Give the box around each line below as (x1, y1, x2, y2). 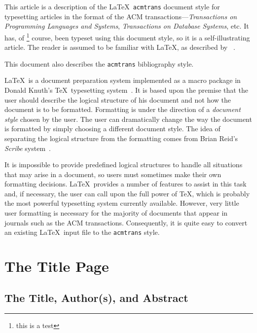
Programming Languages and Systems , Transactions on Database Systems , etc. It (4, 21, 249, 31)
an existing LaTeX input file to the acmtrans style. (4, 227, 160, 237)
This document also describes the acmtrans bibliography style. (4, 58, 194, 69)
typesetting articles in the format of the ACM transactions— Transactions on (4, 11, 237, 21)
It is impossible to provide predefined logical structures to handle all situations (4, 159, 243, 170)
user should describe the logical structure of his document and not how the (4, 94, 231, 105)
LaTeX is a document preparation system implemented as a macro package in (4, 75, 241, 85)
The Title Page (4, 256, 109, 276)
